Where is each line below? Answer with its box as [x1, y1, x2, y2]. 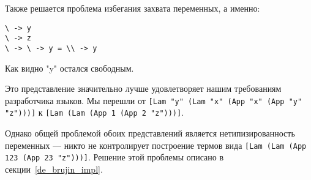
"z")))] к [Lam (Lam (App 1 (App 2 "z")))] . [5, 106, 184, 119]
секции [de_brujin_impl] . [5, 162, 103, 175]
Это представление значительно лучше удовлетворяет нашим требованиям [5, 82, 282, 95]
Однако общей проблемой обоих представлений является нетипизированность [5, 127, 295, 140]
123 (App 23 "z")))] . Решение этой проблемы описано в [5, 151, 224, 163]
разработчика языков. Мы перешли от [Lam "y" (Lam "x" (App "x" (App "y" [5, 94, 302, 107]
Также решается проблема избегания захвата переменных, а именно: [5, 2, 260, 14]
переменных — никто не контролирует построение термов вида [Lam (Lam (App [5, 138, 307, 151]
